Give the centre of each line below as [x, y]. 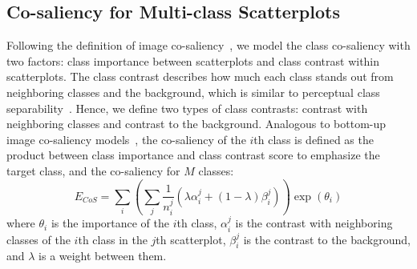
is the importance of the [110, 223]
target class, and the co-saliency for [93, 170]
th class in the [113, 239]
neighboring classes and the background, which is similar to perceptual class [193, 92]
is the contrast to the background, [327, 239]
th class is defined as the [314, 139]
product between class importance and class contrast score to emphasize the [193, 155]
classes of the [38, 239]
